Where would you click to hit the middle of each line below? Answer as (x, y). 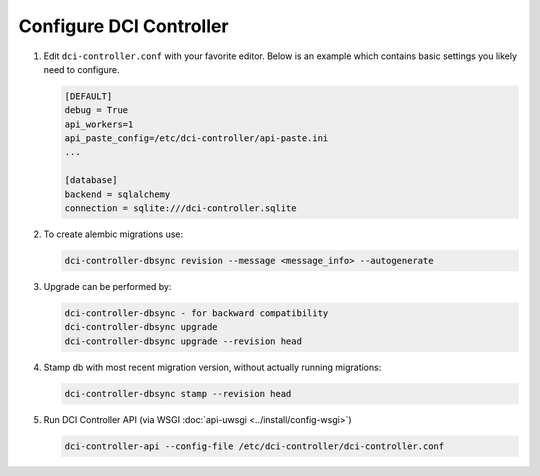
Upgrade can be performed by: (107, 286)
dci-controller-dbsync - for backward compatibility (196, 313)
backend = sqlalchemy (117, 194)
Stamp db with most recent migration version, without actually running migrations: (212, 367)
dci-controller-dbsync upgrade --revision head (183, 341)
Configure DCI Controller (123, 26)
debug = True (96, 110)
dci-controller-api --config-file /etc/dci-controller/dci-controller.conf (254, 446)
